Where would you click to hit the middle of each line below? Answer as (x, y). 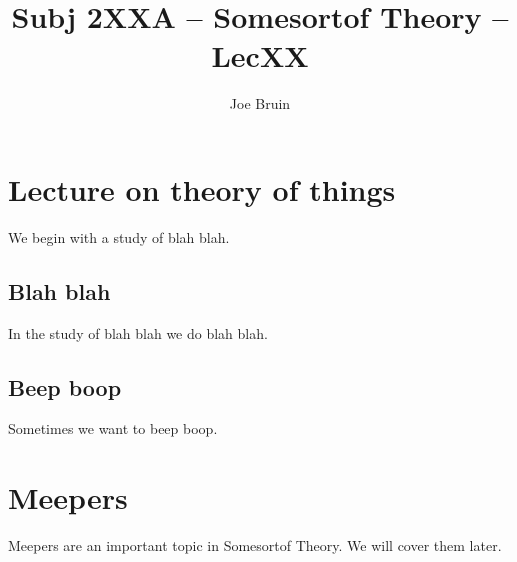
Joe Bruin (260, 103)
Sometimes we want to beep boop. (113, 428)
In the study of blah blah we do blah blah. (138, 332)
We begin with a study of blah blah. (119, 236)
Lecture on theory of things (202, 188)
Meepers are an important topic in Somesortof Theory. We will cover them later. (255, 545)
